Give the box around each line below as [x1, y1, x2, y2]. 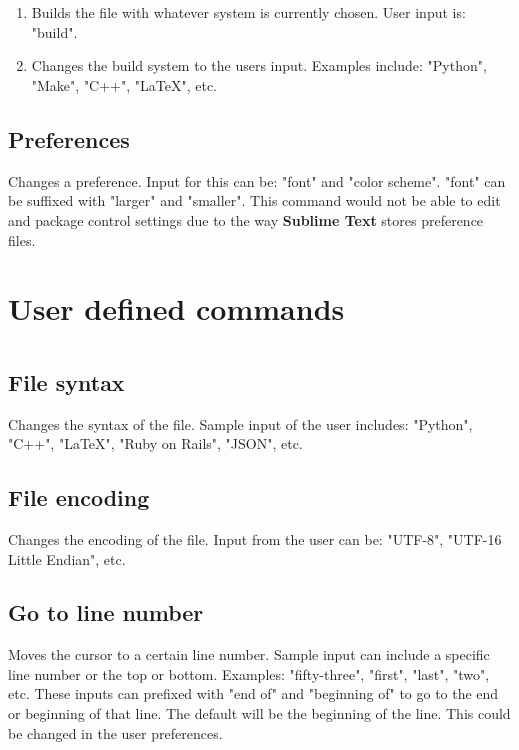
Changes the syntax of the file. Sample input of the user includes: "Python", [8, 413, 473, 434]
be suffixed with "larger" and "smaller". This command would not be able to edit [8, 190, 501, 211]
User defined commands [8, 288, 345, 329]
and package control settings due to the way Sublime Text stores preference [8, 209, 484, 230]
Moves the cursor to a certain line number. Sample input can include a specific [8, 644, 490, 665]
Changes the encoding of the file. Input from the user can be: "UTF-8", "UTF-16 [8, 528, 502, 549]
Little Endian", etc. [8, 548, 126, 569]
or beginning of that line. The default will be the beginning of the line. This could [8, 703, 511, 724]
